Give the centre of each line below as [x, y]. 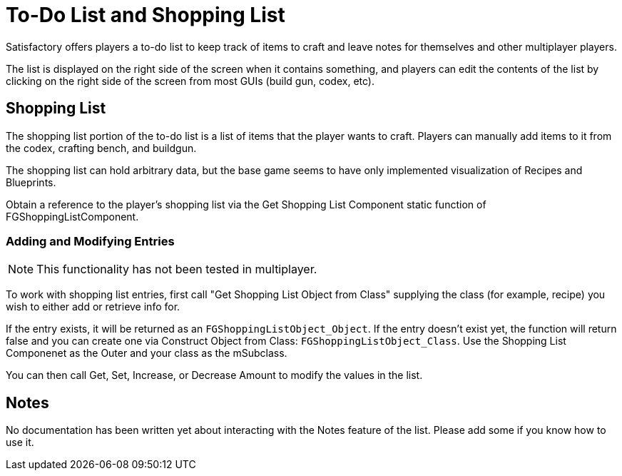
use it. [20, 442]
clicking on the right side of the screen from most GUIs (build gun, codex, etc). [190, 81]
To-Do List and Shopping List [146, 15]
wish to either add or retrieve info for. [93, 307]
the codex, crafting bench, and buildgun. [101, 148]
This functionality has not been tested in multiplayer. [177, 269]
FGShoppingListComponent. [72, 216]
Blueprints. [31, 182]
